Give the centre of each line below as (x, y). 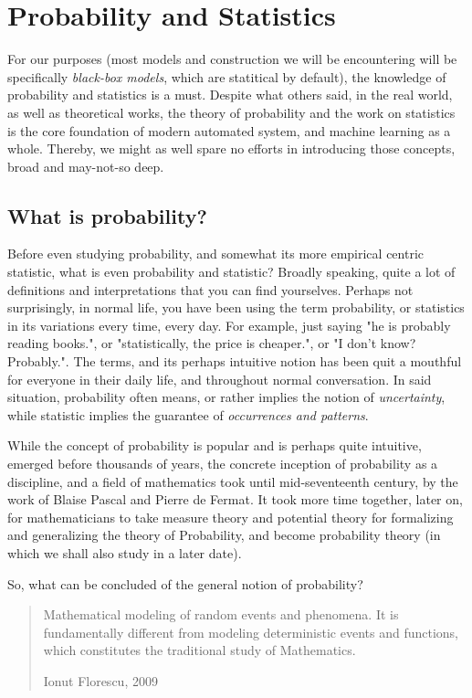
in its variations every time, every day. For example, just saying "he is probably (229, 325)
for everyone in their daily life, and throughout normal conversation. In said (220, 379)
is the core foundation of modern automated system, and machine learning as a (229, 130)
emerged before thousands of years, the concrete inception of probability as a (223, 464)
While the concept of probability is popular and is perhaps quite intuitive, (215, 445)
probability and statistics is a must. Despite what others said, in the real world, (230, 95)
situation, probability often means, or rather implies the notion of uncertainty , (226, 397)
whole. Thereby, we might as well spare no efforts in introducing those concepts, (231, 148)
